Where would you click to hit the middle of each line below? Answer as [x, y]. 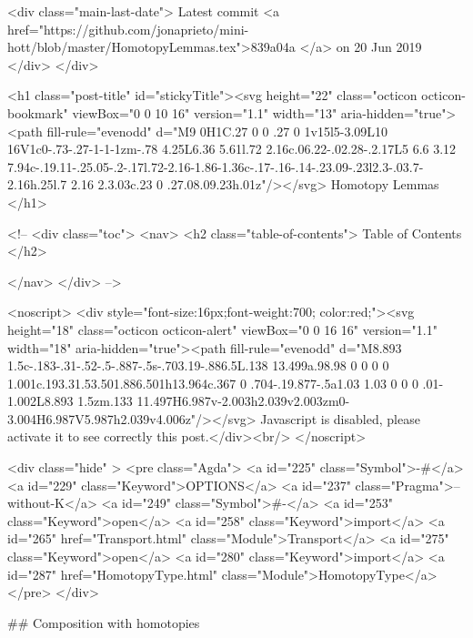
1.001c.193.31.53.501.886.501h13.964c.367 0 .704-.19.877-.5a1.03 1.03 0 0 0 [213, 383]
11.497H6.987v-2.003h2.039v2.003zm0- [243, 401]
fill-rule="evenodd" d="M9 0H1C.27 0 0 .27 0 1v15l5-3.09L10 [217, 131]
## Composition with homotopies [104, 622]
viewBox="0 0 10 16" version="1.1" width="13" [205, 112]
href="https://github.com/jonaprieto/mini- [128, 29]
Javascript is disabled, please [340, 418]
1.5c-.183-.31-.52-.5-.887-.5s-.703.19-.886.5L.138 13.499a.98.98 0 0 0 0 [198, 365]
